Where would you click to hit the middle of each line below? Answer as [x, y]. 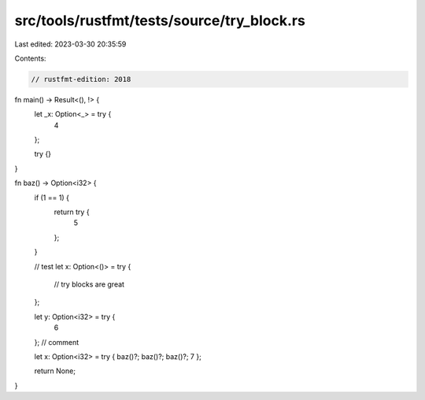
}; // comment [57, 342]
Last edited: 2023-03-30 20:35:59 [70, 44]
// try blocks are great [89, 284]
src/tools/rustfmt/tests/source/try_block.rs [160, 20]
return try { [72, 212]
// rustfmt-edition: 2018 [81, 79]
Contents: [30, 58]
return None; [55, 371]
